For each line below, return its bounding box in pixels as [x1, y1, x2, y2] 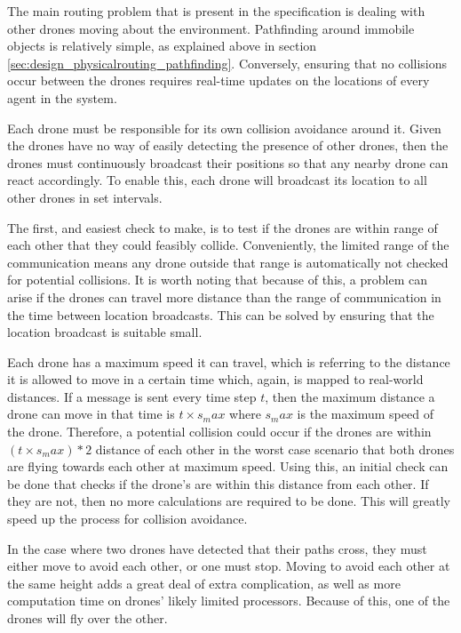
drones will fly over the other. [7, 609, 168, 627]
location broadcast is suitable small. [7, 323, 203, 341]
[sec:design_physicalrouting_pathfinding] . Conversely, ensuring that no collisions [7, 53, 448, 72]
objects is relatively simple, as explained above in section [7, 36, 317, 55]
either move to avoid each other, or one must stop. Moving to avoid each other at [7, 557, 450, 575]
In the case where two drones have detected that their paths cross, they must [7, 539, 427, 557]
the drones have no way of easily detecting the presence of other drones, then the [7, 136, 449, 155]
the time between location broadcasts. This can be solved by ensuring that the [7, 305, 434, 324]
